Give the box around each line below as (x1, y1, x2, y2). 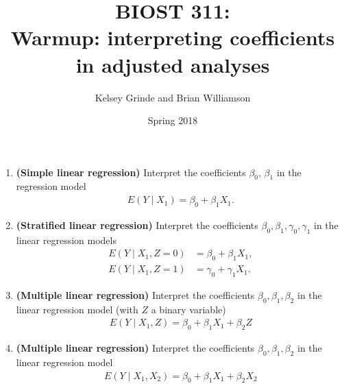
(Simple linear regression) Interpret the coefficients (16, 165, 246, 179)
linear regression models (16, 232, 116, 247)
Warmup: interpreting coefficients (10, 23, 335, 51)
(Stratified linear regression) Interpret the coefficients (16, 217, 258, 232)
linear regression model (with (16, 302, 138, 316)
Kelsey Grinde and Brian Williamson (95, 90, 251, 104)
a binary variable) (151, 302, 226, 316)
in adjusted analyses (75, 50, 270, 78)
